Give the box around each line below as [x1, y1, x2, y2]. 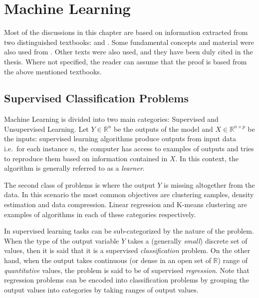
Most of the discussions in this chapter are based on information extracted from [4, 27, 248, 37]
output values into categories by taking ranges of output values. [4, 284, 199, 295]
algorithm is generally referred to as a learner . [4, 163, 145, 173]
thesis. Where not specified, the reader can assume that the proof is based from [4, 56, 247, 66]
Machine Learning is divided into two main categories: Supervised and [4, 114, 219, 124]
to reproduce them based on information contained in [4, 153, 168, 163]
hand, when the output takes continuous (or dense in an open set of [4, 255, 211, 266]
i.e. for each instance [4, 143, 68, 154]
